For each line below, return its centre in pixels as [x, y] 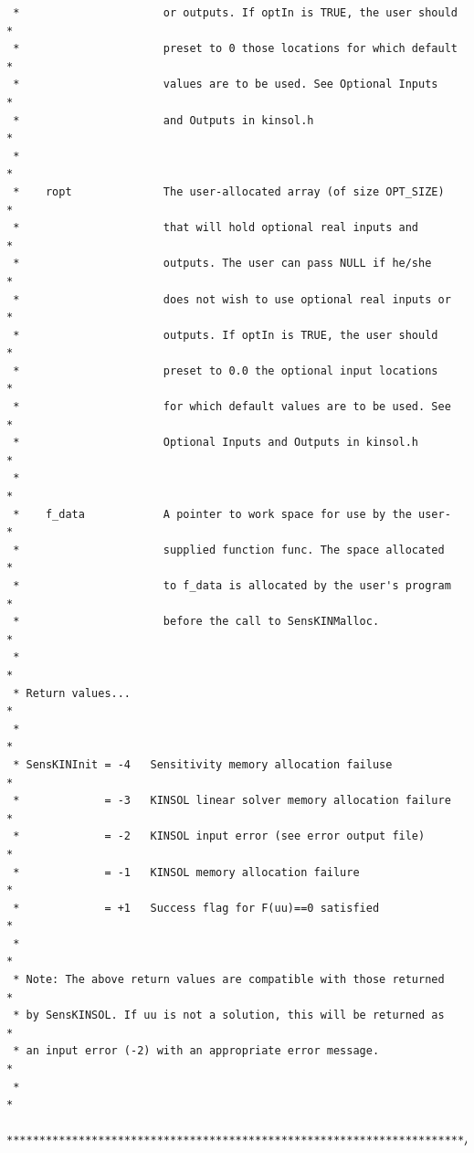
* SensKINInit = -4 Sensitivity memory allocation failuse [203, 764]
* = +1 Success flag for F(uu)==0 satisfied [196, 908]
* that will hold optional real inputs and [216, 228]
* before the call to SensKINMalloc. [196, 622]
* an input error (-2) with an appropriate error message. [196, 1051]
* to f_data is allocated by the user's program [232, 586]
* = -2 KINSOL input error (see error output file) [219, 836]
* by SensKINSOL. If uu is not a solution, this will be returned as [229, 1015]
